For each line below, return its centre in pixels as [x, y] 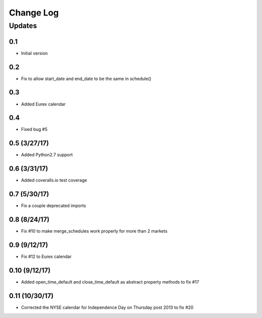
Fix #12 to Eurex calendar [46, 256]
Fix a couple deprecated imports [54, 206]
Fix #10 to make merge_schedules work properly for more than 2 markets [94, 231]
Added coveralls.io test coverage [54, 180]
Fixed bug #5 [34, 129]
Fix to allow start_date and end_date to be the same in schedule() [86, 79]
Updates [23, 26]
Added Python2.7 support [47, 155]
